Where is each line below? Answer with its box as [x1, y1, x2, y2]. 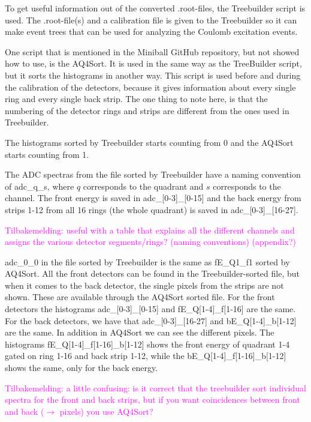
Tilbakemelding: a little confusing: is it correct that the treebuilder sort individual [5, 381, 306, 394]
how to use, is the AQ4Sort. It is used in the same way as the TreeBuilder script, [5, 57, 302, 70]
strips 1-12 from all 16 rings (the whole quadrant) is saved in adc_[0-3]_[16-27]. [5, 203, 298, 216]
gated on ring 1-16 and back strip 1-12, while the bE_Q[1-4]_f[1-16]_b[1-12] [5, 349, 286, 362]
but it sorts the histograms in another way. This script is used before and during [5, 68, 301, 81]
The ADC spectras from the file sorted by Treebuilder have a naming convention [5, 168, 301, 181]
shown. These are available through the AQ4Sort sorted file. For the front [5, 291, 275, 303]
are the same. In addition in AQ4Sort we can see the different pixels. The [5, 326, 274, 339]
